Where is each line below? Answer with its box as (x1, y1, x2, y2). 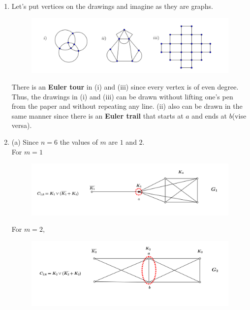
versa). (11, 120, 32, 130)
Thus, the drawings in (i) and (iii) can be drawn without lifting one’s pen (11, 91, 233, 101)
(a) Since (11, 136, 39, 147)
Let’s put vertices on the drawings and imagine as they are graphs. (11, 1, 213, 11)
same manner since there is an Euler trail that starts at (11, 110, 184, 121)
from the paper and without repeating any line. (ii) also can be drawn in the (11, 101, 243, 111)
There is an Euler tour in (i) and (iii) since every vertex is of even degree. (11, 81, 239, 92)
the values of (60, 136, 98, 147)
